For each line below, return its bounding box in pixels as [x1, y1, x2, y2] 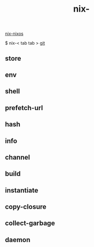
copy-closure [5, 203, 47, 211]
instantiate [5, 186, 39, 195]
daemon [5, 235, 31, 244]
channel [5, 153, 30, 161]
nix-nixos [5, 31, 24, 37]
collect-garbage [5, 219, 55, 228]
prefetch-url [5, 103, 43, 112]
